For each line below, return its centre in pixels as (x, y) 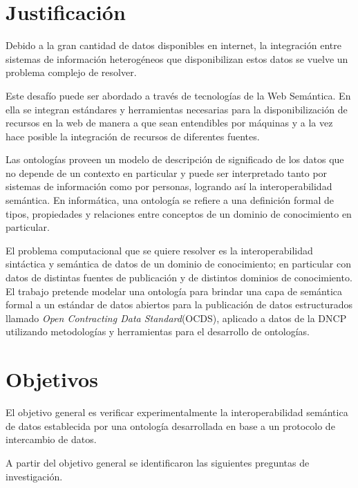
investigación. (34, 476)
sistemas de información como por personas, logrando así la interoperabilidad (169, 186)
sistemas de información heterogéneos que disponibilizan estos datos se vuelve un (177, 58)
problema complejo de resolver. (71, 72)
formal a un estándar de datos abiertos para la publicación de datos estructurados (179, 304)
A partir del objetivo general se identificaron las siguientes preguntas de (158, 462)
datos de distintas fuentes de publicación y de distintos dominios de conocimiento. (179, 278)
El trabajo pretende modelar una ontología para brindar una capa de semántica (174, 291)
